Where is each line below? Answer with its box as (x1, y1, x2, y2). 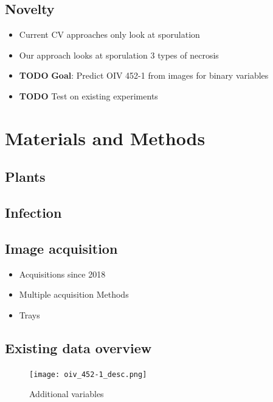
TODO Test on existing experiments (19, 89, 158, 102)
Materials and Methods (5, 125, 206, 150)
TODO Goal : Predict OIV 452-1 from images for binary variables (19, 69, 269, 82)
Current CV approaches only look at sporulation (19, 28, 200, 41)
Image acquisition (5, 239, 118, 257)
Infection (5, 203, 62, 222)
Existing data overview (5, 338, 152, 357)
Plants (5, 167, 46, 186)
